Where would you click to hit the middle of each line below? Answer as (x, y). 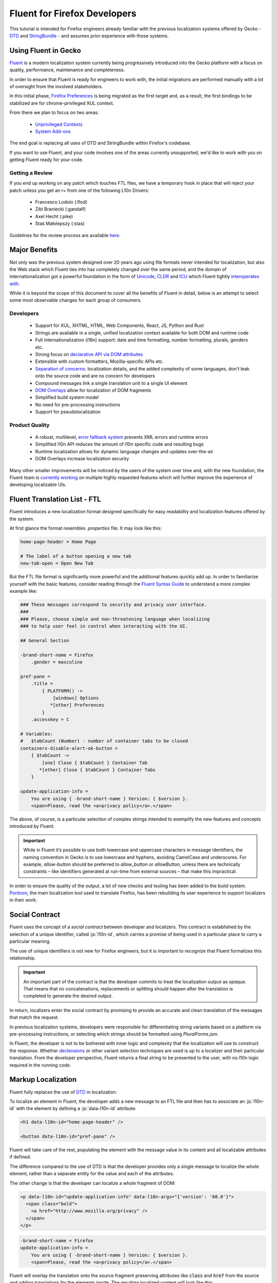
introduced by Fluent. (32, 826)
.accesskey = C (50, 720)
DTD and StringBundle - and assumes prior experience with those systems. (89, 35)
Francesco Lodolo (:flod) (61, 202)
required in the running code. (40, 1065)
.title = (42, 684)
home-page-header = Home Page (58, 542)
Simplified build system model (67, 397)
